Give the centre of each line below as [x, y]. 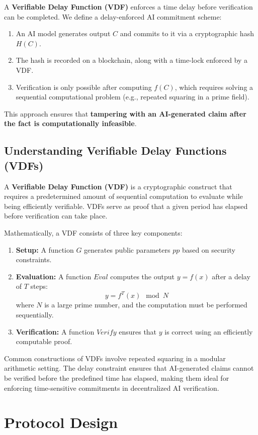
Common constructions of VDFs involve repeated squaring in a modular [115, 358]
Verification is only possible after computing [84, 87]
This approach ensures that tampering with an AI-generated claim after [125, 113]
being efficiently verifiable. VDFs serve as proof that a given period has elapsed [126, 206]
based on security [208, 249]
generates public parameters [127, 249]
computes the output [142, 276]
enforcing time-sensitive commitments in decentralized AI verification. [112, 388]
